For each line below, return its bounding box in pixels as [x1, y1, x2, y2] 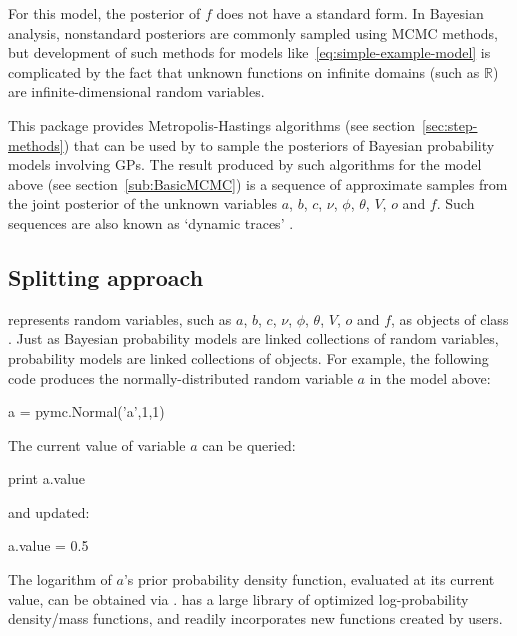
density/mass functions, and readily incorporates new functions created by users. [8, 608, 503, 629]
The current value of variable [8, 434, 186, 455]
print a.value [8, 468, 86, 489]
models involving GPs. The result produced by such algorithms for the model [8, 154, 482, 175]
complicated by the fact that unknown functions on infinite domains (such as [8, 61, 480, 82]
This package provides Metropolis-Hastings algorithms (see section [8, 114, 416, 135]
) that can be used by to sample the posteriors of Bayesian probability [63, 134, 495, 155]
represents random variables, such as [8, 308, 232, 329]
